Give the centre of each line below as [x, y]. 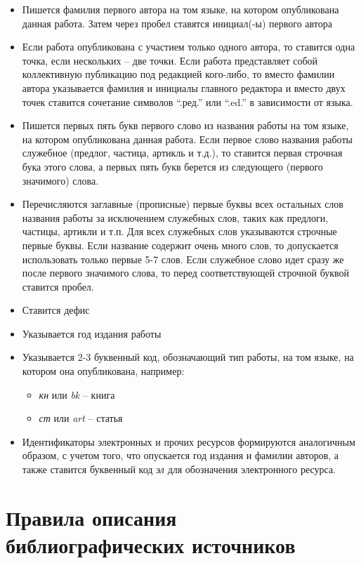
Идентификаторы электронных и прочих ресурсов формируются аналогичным [189, 441]
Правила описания [91, 517]
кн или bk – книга [77, 394]
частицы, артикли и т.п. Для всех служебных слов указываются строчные [179, 231]
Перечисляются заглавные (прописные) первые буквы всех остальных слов [183, 204]
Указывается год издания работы [92, 333]
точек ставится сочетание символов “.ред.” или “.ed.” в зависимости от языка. [188, 101]
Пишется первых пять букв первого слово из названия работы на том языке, [185, 125]
